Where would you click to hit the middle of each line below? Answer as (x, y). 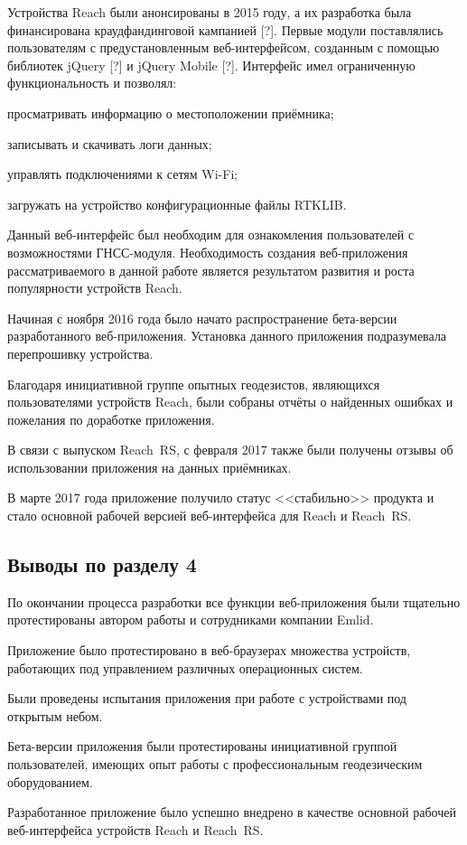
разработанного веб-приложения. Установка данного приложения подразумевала (227, 336)
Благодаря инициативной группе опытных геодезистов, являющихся (194, 384)
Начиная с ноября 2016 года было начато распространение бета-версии (202, 318)
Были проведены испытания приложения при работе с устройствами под (207, 698)
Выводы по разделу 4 (102, 564)
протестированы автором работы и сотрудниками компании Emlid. (191, 620)
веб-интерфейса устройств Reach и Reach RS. (135, 829)
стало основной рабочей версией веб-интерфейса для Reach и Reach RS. (210, 516)
